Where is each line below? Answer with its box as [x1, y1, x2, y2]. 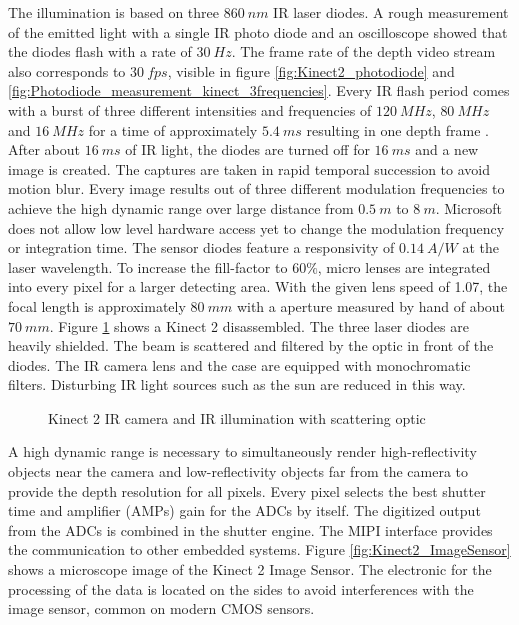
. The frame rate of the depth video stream [231, 41, 496, 62]
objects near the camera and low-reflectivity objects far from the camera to [8, 461, 469, 482]
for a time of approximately [88, 119, 258, 140]
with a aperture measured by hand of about [236, 295, 506, 316]
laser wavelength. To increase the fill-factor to [8, 256, 288, 277]
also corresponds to [8, 60, 126, 81]
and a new [415, 139, 479, 160]
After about [8, 139, 81, 160]
